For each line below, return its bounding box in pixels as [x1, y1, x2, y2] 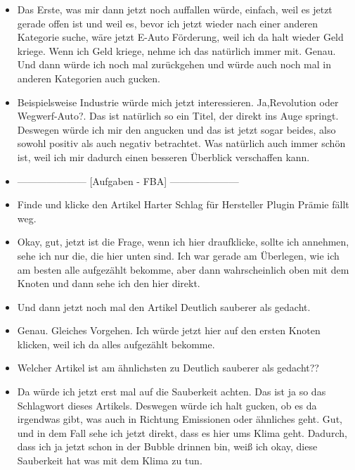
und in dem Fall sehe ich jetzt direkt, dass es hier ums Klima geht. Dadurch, [17, 425, 347, 440]
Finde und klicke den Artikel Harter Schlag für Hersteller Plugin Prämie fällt [17, 197, 349, 212]
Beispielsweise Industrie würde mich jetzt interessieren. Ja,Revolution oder [17, 94, 339, 109]
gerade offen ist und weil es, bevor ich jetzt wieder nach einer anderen [17, 15, 318, 30]
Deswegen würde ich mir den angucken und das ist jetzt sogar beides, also [17, 122, 336, 136]
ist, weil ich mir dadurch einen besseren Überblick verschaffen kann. [17, 149, 310, 164]
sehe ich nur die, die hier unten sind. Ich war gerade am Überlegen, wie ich [17, 248, 340, 262]
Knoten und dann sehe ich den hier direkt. [17, 276, 200, 291]
